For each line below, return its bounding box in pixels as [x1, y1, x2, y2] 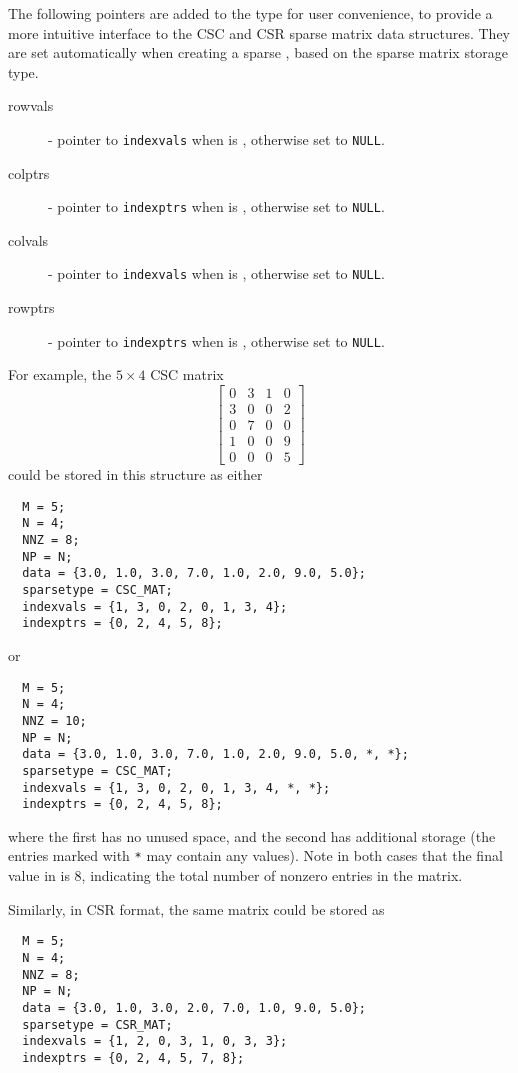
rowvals [8, 95, 54, 116]
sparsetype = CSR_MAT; [22, 1017, 173, 1032]
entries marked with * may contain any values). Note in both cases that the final [8, 845, 503, 866]
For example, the [8, 364, 112, 385]
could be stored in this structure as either [8, 464, 263, 485]
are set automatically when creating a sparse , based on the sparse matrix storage [8, 42, 509, 63]
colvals [8, 229, 49, 250]
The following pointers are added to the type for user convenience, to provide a [8, 3, 493, 23]
